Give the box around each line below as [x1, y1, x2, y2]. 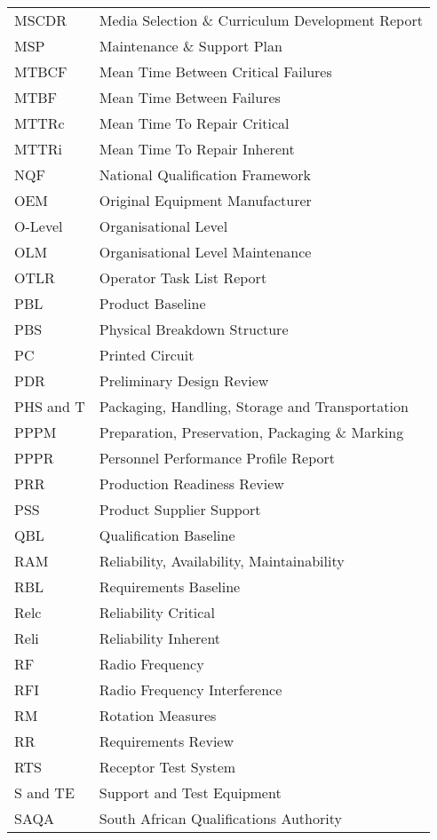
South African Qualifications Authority [99, 808, 342, 828]
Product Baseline [99, 293, 206, 313]
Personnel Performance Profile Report [99, 448, 336, 468]
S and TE [14, 782, 75, 803]
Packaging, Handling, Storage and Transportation [99, 396, 409, 416]
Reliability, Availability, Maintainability [99, 551, 345, 571]
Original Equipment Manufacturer [99, 190, 312, 210]
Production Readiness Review [99, 473, 284, 494]
